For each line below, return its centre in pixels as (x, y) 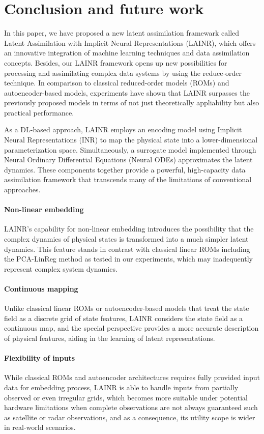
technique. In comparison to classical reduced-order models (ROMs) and (117, 83)
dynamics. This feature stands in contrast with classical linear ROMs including (127, 249)
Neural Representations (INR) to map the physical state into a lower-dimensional (131, 140)
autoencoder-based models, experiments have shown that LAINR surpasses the (127, 92)
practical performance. (39, 112)
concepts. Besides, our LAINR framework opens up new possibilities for (116, 62)
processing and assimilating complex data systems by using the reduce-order (123, 73)
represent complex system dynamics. (61, 268)
